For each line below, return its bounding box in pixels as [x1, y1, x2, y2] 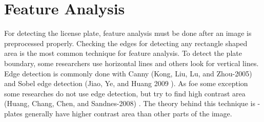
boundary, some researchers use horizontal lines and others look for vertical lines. [4, 57, 259, 68]
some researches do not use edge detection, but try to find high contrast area [4, 88, 246, 98]
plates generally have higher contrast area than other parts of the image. [4, 108, 232, 118]
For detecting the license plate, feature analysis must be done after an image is [4, 28, 252, 38]
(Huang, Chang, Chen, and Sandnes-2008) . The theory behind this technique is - [4, 98, 260, 109]
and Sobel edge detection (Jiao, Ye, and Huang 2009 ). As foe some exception [4, 78, 248, 89]
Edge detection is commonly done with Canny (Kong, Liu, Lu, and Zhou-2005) [4, 68, 252, 78]
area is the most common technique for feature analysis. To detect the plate [4, 48, 242, 58]
